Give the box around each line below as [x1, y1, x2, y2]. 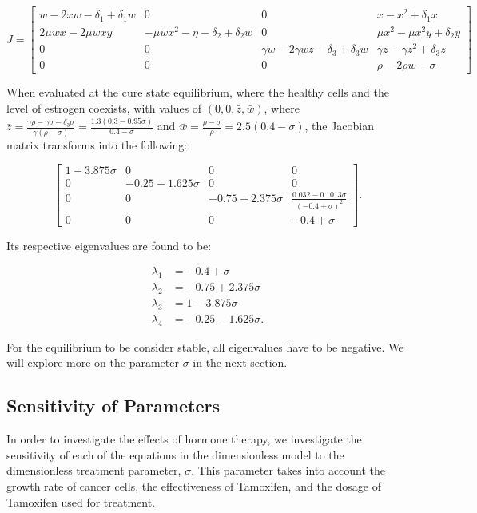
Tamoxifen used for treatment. [6, 493, 156, 510]
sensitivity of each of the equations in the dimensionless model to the [6, 446, 344, 463]
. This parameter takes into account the [191, 462, 386, 479]
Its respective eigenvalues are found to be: [6, 237, 212, 253]
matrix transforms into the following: [6, 136, 188, 153]
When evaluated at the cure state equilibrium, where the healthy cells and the [6, 84, 389, 101]
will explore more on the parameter [6, 354, 179, 371]
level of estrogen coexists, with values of [6, 99, 202, 116]
